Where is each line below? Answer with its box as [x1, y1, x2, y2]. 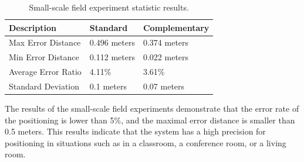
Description [9, 21, 57, 33]
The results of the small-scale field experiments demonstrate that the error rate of [5, 102, 299, 115]
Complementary [143, 21, 210, 33]
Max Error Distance [9, 36, 81, 49]
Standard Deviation [9, 80, 80, 92]
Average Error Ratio [9, 66, 82, 78]
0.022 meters [143, 51, 189, 63]
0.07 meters [143, 80, 185, 92]
